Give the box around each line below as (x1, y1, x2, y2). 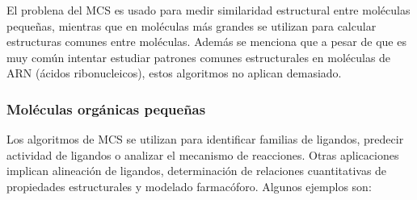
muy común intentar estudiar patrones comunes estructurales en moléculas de (6, 48, 391, 65)
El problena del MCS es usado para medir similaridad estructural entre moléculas (6, 2, 411, 18)
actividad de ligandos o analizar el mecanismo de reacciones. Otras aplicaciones (6, 146, 399, 163)
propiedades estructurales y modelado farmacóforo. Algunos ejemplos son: (6, 177, 372, 194)
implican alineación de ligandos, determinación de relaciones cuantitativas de (6, 162, 387, 179)
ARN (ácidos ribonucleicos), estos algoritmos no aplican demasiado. (6, 65, 342, 81)
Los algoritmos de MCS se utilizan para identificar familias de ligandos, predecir (6, 131, 404, 148)
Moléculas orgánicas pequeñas (6, 98, 206, 119)
